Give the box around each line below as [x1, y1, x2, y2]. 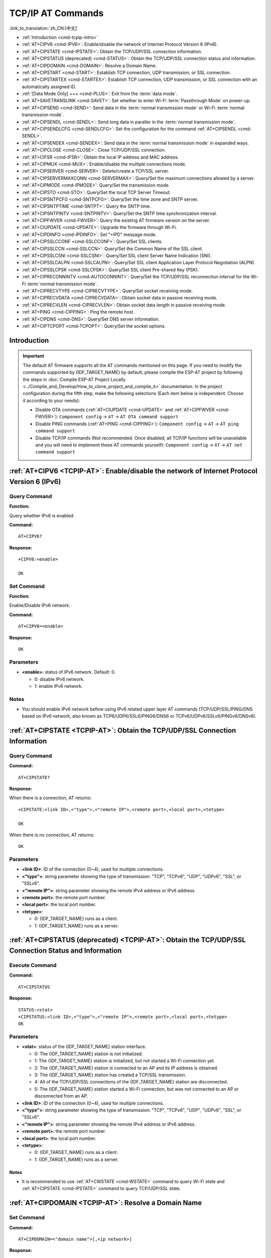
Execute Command [9, 962, 57, 969]
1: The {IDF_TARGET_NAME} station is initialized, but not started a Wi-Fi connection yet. [34, 1058, 215, 1064]
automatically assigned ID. [22, 84, 76, 90]
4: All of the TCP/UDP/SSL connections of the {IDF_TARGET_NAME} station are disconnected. [34, 1079, 228, 1085]
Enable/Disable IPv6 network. [9, 602, 70, 608]
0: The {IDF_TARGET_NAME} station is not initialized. [34, 1051, 143, 1057]
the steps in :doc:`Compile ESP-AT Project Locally [23, 376, 125, 382]
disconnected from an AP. [34, 1093, 88, 1099]
